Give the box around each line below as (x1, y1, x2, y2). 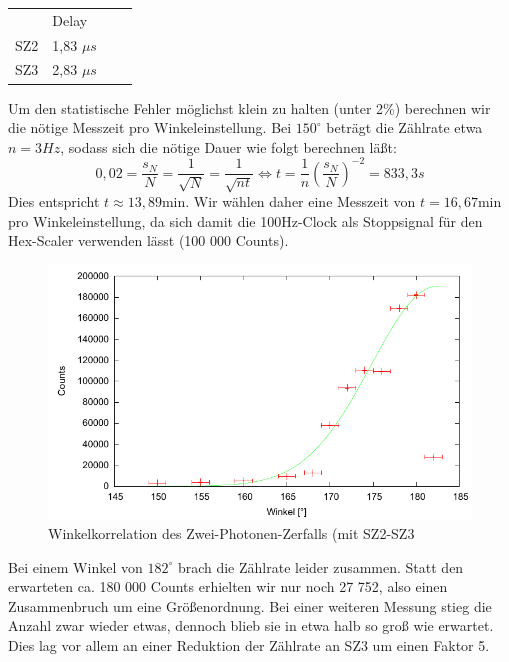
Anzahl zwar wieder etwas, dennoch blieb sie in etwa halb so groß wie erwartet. (8, 615, 494, 636)
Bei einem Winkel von (8, 556, 143, 577)
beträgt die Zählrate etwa (326, 117, 483, 138)
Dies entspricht (8, 191, 100, 212)
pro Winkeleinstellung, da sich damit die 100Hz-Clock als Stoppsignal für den (8, 210, 483, 231)
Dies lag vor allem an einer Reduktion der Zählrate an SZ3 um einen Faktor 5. (8, 634, 490, 655)
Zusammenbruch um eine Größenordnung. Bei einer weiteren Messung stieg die (8, 595, 492, 616)
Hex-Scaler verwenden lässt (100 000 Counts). (8, 230, 289, 251)
